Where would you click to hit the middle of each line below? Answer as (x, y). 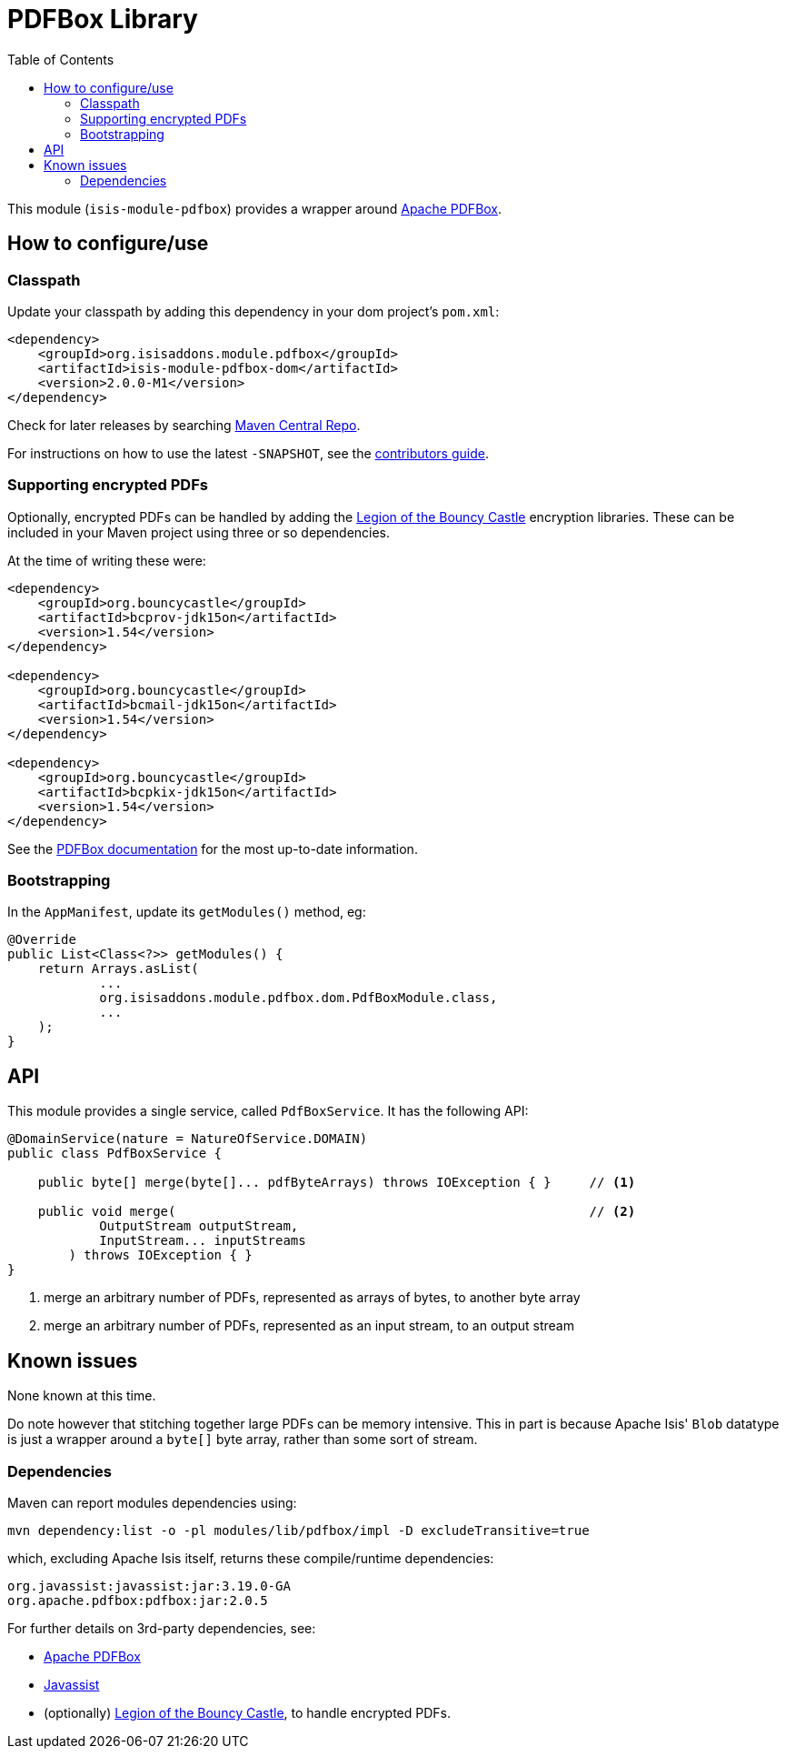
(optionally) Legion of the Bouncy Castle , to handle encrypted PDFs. (247, 1712)
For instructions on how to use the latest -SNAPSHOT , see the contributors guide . (248, 453)
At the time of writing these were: (107, 560)
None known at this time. (82, 1396)
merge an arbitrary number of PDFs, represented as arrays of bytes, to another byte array (312, 1298)
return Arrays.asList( (118, 969)
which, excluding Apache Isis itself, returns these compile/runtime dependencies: (251, 1558)
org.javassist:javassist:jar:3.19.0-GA (149, 1585)
